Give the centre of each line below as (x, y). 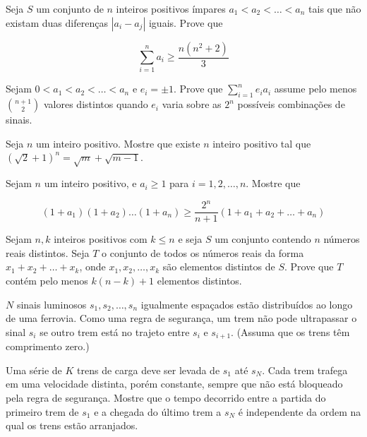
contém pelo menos (47, 281)
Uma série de (34, 370)
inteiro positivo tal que (262, 143)
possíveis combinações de (291, 104)
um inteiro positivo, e (90, 183)
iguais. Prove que (186, 22)
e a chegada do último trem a (158, 411)
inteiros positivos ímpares (171, 8)
